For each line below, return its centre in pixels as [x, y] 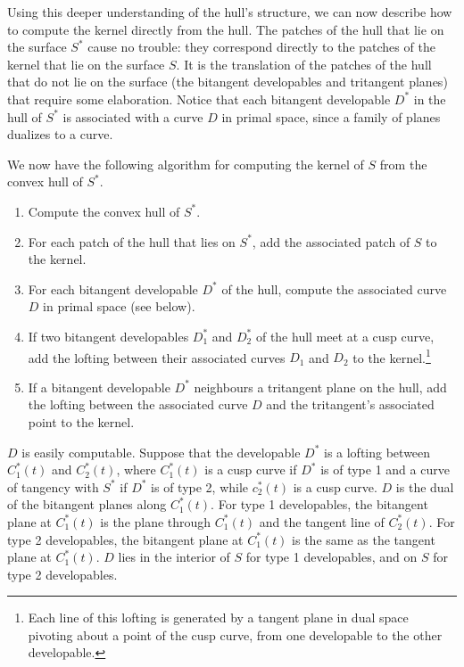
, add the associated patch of [331, 241]
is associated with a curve [133, 116]
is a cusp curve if [251, 469]
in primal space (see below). [119, 306]
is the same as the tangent [364, 539]
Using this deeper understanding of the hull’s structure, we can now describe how [230, 12]
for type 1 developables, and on [331, 557]
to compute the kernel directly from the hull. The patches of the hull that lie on [226, 29]
